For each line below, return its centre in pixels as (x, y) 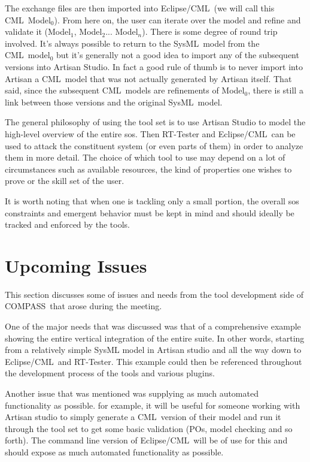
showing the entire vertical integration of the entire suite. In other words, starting (155, 338)
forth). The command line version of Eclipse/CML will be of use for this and (146, 440)
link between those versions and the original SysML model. (114, 102)
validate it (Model (38, 31)
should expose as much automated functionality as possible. (114, 452)
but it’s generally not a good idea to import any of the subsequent (178, 55)
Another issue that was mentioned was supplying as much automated (132, 393)
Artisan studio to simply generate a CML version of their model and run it (143, 417)
